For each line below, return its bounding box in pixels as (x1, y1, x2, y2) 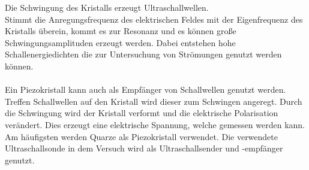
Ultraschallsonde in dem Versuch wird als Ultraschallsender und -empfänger (5, 142, 283, 154)
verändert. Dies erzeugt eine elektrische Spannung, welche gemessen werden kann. (5, 118, 305, 130)
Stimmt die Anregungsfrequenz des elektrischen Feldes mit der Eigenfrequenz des (5, 13, 303, 25)
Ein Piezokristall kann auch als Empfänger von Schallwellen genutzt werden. (5, 83, 286, 96)
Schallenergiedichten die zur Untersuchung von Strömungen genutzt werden (5, 48, 282, 60)
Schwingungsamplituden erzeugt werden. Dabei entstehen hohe (5, 36, 236, 48)
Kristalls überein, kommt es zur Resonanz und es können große (5, 25, 236, 37)
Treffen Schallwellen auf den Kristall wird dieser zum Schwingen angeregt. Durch (5, 95, 302, 107)
